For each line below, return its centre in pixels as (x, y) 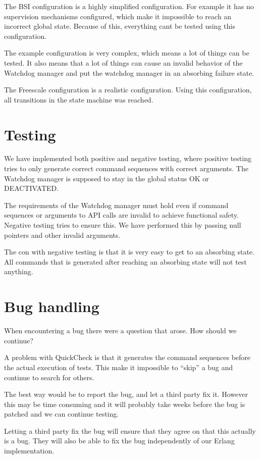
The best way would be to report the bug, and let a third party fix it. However (126, 394)
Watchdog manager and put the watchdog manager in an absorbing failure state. (129, 72)
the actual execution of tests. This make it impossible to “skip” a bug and (119, 367)
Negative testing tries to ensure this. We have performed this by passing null (123, 225)
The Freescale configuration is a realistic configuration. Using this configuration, (128, 90)
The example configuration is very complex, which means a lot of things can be (127, 53)
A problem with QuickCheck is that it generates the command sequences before (127, 357)
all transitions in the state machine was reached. (79, 99)
